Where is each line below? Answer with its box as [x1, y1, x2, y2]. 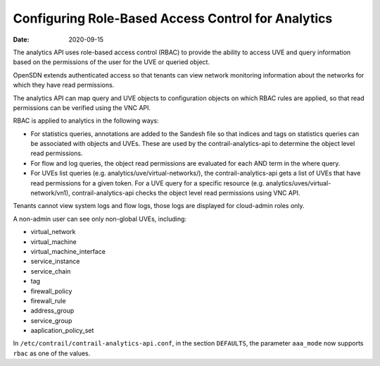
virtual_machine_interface [30, 247, 106, 255]
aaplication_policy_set [30, 327, 94, 335]
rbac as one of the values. [13, 349, 91, 358]
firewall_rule [30, 296, 66, 305]
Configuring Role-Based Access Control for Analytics [13, 11, 333, 26]
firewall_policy [30, 286, 72, 295]
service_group [30, 316, 72, 324]
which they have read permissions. [13, 81, 115, 90]
